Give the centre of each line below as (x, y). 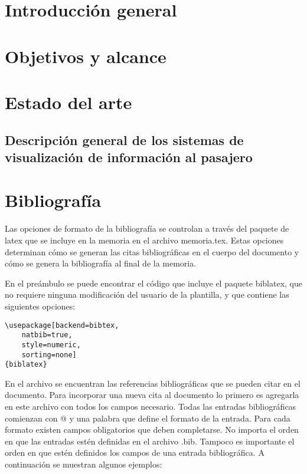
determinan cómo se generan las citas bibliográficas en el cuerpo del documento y (152, 251)
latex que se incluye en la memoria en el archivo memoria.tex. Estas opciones (144, 240)
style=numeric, (51, 345)
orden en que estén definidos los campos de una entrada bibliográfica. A (135, 452)
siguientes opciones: (40, 306)
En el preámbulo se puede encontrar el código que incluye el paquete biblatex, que (153, 283)
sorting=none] (49, 355)
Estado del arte (68, 102)
